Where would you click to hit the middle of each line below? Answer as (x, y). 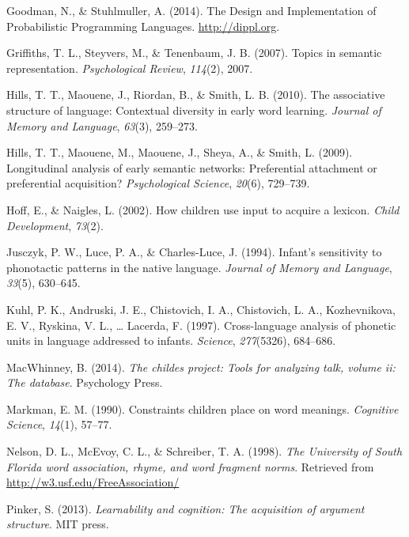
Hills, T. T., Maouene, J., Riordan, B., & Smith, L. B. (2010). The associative (196, 95)
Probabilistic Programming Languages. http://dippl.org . (143, 26)
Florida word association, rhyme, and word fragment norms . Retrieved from (190, 466)
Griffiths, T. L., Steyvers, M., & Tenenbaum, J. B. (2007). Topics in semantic (194, 53)
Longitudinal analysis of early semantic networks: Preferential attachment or (192, 167)
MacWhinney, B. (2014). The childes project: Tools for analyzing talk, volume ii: (201, 367)
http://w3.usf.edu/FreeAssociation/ (93, 482)
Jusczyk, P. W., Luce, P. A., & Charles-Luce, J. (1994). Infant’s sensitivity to (194, 252)
